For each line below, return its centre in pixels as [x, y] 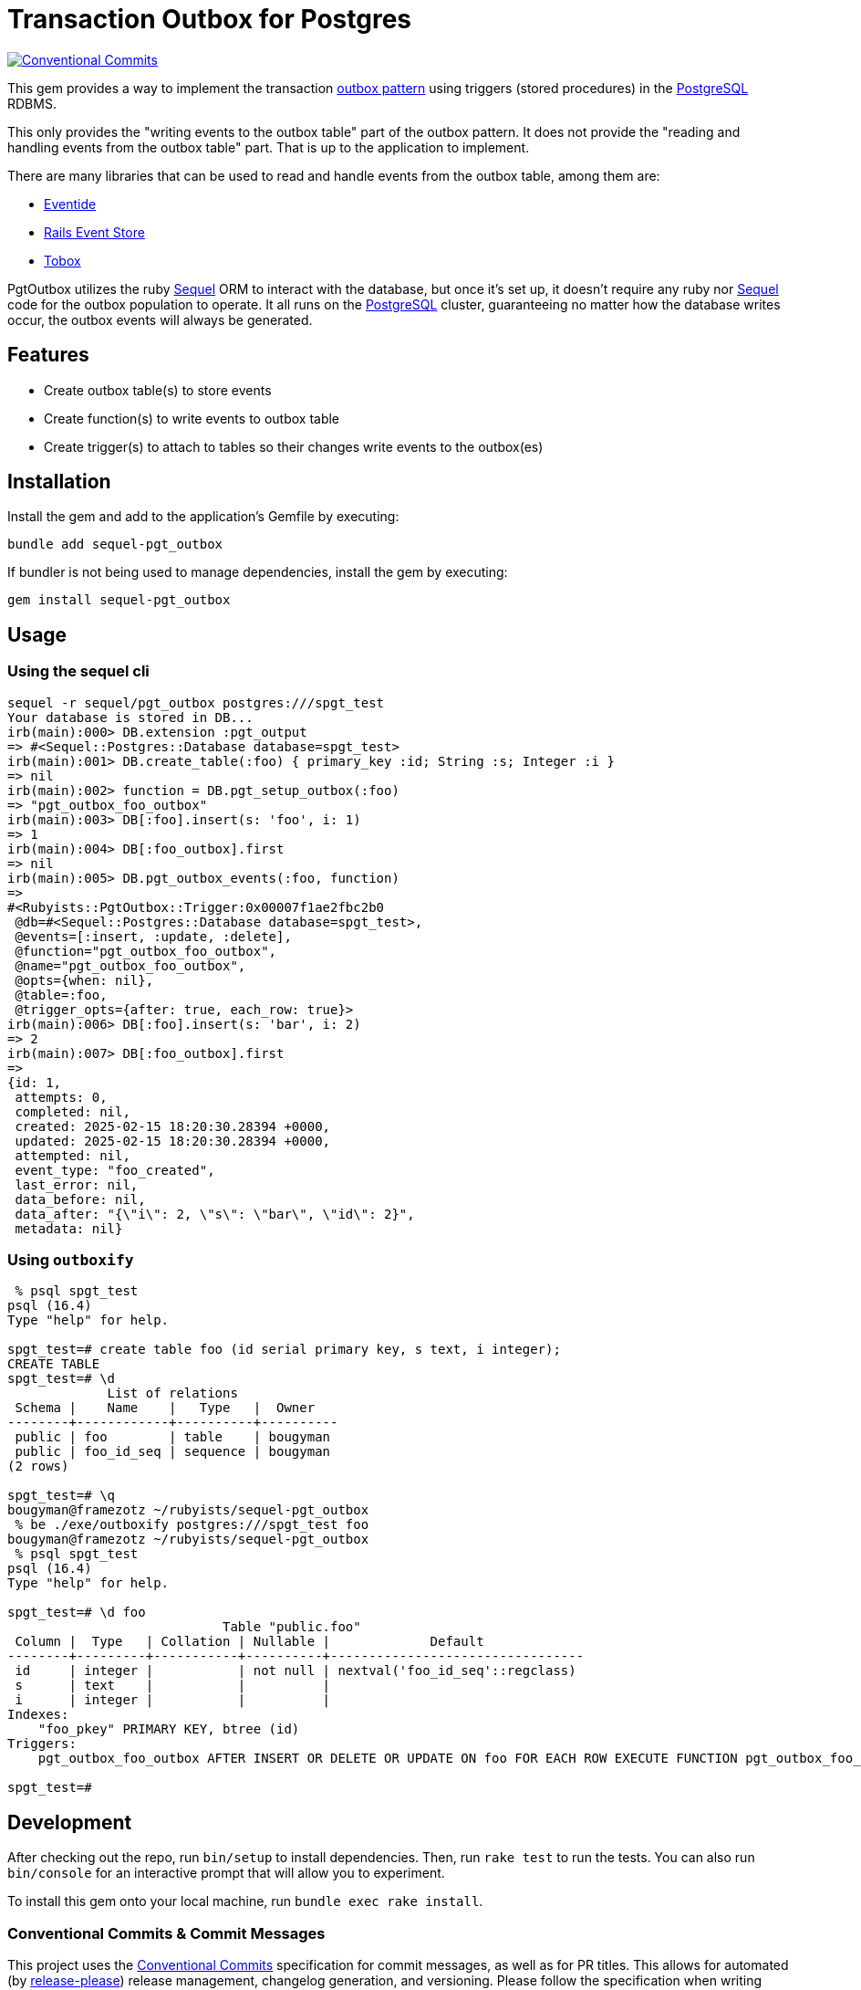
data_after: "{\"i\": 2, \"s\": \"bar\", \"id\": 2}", [215, 1214]
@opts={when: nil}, [84, 980]
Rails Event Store [94, 232]
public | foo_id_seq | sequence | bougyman [173, 1452]
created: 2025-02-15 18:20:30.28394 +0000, [173, 1126]
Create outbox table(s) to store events [158, 390]
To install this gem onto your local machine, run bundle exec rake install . [245, 1901]
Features [48, 355]
